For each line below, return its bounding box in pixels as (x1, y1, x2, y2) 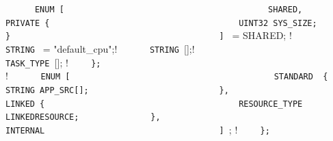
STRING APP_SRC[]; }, (5, 85, 229, 95)
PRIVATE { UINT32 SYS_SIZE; (5, 18, 317, 28)
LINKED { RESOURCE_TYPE (5, 99, 303, 109)
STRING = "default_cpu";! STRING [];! (5, 41, 195, 55)
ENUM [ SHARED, (34, 5, 303, 14)
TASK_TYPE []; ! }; (5, 55, 101, 69)
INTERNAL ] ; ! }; (5, 122, 270, 136)
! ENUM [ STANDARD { (5, 68, 328, 83)
